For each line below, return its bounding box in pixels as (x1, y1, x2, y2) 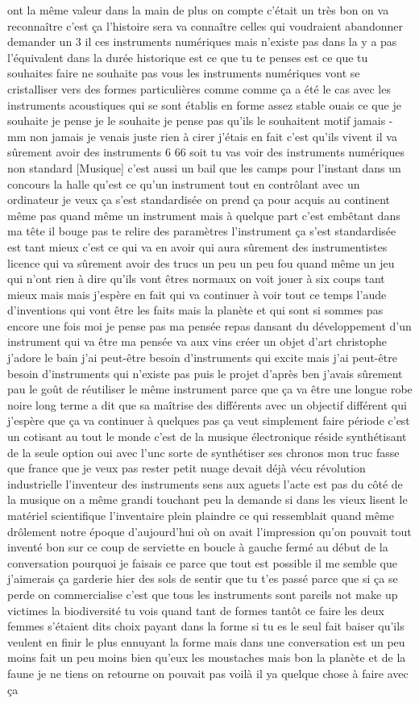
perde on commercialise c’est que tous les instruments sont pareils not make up (7, 585, 398, 602)
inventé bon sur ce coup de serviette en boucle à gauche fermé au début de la (7, 539, 388, 555)
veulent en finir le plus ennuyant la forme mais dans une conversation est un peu (7, 633, 405, 650)
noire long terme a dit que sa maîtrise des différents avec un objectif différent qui (7, 396, 407, 413)
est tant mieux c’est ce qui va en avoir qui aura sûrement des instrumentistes (7, 238, 388, 255)
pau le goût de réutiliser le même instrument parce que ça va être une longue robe (7, 381, 413, 397)
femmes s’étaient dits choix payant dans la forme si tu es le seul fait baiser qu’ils (7, 618, 404, 634)
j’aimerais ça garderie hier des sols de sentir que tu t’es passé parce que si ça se (7, 570, 398, 587)
